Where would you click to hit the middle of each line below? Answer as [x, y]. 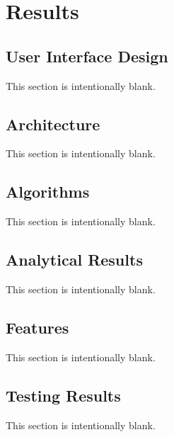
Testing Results [63, 395]
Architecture [53, 124]
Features [37, 327]
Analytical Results [74, 260]
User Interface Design [87, 56]
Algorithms [48, 192]
